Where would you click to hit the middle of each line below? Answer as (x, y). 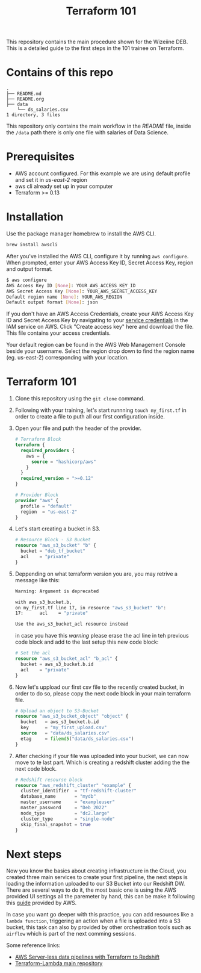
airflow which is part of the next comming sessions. (71, 934)
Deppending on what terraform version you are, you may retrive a (96, 574)
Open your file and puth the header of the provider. (78, 428)
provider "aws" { (37, 500)
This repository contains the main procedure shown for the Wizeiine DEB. (97, 42)
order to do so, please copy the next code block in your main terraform (103, 693)
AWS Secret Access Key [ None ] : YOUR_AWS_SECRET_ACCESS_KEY (82, 291)
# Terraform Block (38, 440)
